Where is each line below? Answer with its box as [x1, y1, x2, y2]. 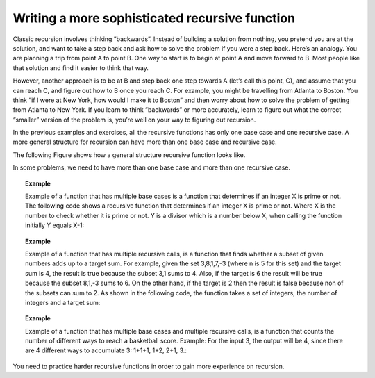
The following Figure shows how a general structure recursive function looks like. [12, 150, 246, 159]
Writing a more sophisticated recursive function [12, 10, 295, 26]
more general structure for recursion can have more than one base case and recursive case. [12, 138, 277, 146]
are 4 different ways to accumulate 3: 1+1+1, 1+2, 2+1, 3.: [25, 346, 187, 354]
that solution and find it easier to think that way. [12, 63, 149, 72]
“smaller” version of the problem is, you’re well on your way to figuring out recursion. [12, 115, 256, 124]
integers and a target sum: [25, 298, 101, 306]
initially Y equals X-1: [25, 221, 85, 229]
